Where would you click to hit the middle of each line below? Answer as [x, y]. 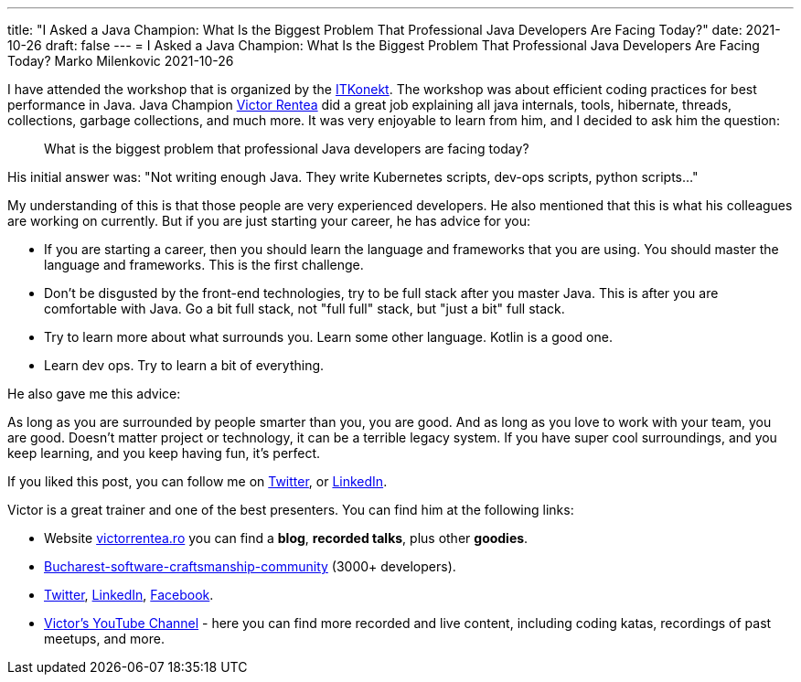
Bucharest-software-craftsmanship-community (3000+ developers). [250, 566]
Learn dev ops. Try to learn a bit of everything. [184, 365]
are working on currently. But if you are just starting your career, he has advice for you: [269, 221]
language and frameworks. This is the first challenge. [204, 265]
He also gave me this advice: [94, 394]
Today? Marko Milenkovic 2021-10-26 [121, 61]
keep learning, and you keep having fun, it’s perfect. [164, 453]
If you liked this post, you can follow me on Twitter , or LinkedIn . [198, 481]
